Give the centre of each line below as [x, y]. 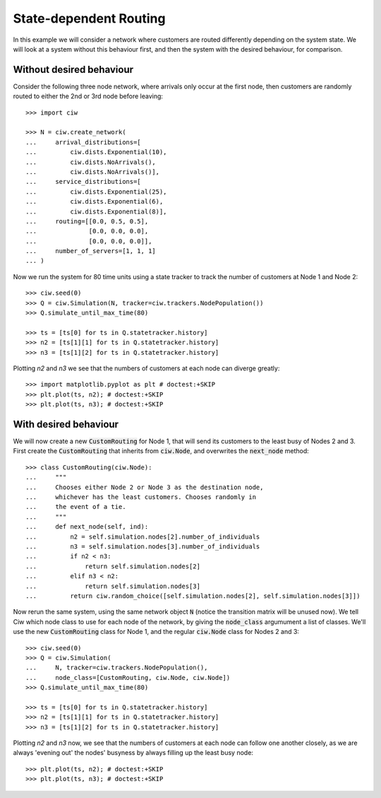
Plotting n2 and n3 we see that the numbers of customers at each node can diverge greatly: [146, 368]
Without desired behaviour [73, 70]
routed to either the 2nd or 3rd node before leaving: [88, 96]
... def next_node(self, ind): [87, 527]
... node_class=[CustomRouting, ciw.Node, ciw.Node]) [128, 677]
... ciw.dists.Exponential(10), [96, 152]
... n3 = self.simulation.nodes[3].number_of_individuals [143, 546]
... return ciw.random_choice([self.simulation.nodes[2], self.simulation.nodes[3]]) [193, 596]
